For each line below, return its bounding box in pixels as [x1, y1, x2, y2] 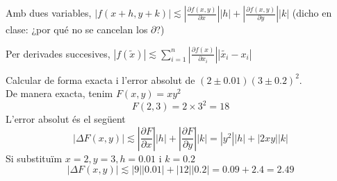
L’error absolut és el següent [6, 112, 126, 126]
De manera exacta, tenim [6, 86, 113, 101]
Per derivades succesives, [6, 46, 110, 60]
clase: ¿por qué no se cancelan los [6, 22, 148, 36]
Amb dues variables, [6, 6, 92, 19]
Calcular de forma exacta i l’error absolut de [6, 72, 195, 87]
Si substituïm [6, 150, 63, 165]
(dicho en [292, 6, 332, 19]
